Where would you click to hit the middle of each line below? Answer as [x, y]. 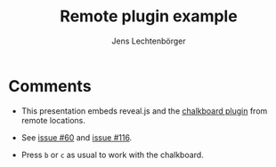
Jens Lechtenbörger [149, 41]
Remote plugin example [149, 16]
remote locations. [53, 120]
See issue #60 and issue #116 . [77, 137]
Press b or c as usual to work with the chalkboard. [112, 155]
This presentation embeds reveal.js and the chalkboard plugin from [144, 111]
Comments [50, 86]
